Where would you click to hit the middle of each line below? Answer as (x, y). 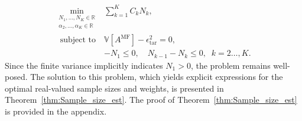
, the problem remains (230, 65)
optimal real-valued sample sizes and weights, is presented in (114, 88)
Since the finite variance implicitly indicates (84, 65)
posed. (16, 77)
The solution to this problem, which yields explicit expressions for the (157, 77)
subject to (78, 40)
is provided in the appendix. (56, 111)
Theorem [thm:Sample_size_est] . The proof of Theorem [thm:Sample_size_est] (151, 100)
